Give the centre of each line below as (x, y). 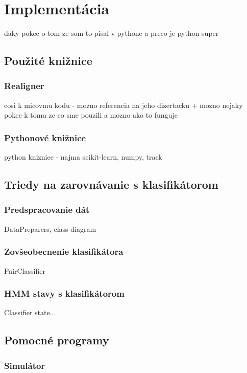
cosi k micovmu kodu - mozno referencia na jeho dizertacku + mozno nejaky (123, 105)
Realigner (24, 86)
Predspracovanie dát (47, 210)
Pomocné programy (57, 340)
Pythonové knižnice (45, 137)
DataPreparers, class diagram (50, 228)
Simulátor (25, 365)
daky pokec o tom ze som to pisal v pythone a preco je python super (112, 33)
